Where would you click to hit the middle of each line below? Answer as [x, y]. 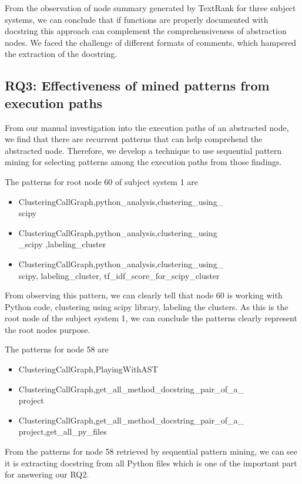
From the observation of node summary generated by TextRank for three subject [150, 8]
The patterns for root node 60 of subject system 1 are [102, 181]
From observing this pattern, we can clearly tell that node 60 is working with [144, 295]
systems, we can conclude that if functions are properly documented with [137, 19]
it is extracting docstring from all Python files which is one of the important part [151, 463]
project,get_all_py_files [63, 431]
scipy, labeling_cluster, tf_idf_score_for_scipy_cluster [119, 275]
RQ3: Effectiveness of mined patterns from [137, 85]
